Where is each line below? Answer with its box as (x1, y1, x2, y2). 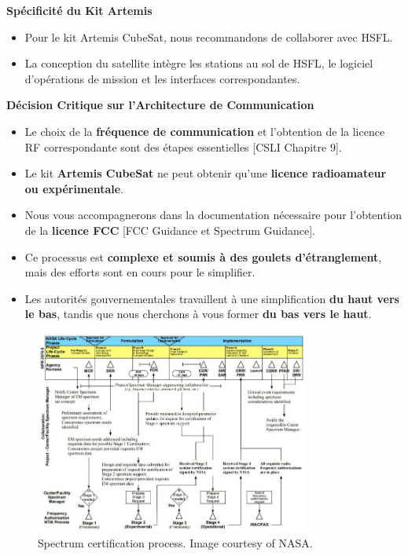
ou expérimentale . (24, 180, 124, 196)
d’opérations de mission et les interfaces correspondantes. (24, 70, 300, 86)
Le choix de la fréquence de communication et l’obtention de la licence (24, 123, 385, 139)
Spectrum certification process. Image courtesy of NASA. (38, 534, 313, 551)
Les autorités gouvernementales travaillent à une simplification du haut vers (24, 290, 399, 306)
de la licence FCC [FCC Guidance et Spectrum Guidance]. (24, 221, 315, 238)
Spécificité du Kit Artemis (6, 2, 153, 18)
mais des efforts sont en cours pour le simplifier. (24, 264, 255, 280)
